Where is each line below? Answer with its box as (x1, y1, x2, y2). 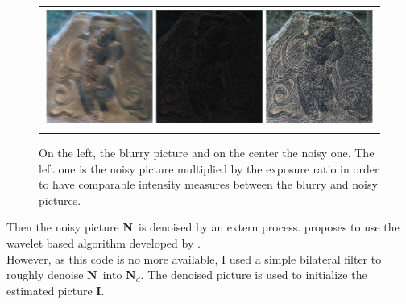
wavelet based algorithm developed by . (6, 234, 201, 251)
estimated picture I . (6, 281, 105, 298)
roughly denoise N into (6, 266, 122, 283)
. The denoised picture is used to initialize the (140, 266, 367, 283)
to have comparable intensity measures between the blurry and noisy (39, 176, 378, 193)
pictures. (39, 191, 81, 208)
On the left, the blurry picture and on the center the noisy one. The (39, 144, 375, 160)
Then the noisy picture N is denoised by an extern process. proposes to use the (6, 219, 400, 235)
